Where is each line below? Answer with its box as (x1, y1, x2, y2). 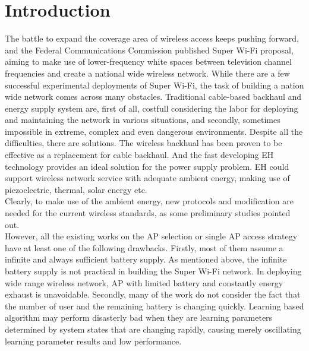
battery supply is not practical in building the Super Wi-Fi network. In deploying (5, 265, 302, 277)
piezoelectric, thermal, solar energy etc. (5, 183, 147, 195)
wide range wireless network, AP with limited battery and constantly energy (5, 276, 283, 289)
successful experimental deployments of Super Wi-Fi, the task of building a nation (5, 78, 304, 91)
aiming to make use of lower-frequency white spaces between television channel (5, 55, 292, 68)
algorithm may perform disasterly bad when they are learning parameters (5, 311, 273, 324)
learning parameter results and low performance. (5, 334, 182, 347)
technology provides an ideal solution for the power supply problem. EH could (5, 160, 289, 172)
